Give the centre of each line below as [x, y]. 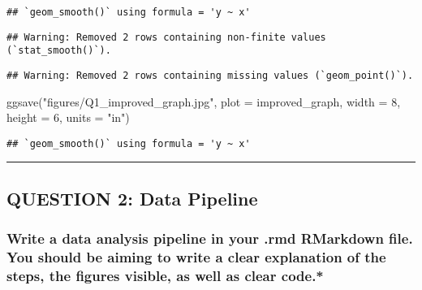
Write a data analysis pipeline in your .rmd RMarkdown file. [210, 238]
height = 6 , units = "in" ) [68, 117]
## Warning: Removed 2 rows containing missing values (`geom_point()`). [210, 75]
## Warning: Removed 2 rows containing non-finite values [166, 37]
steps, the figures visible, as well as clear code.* [165, 276]
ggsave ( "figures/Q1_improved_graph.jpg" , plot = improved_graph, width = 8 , [204, 101]
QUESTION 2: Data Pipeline [132, 198]
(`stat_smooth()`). [59, 51]
